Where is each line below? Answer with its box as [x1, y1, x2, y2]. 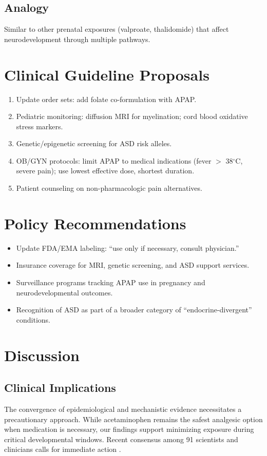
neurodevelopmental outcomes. [16, 287, 113, 298]
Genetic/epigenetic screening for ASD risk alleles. [16, 138, 172, 149]
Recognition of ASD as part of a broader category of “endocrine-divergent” [16, 304, 252, 315]
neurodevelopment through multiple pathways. [4, 33, 150, 44]
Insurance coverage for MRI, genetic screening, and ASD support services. [16, 260, 250, 270]
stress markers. [16, 121, 63, 131]
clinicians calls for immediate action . [4, 444, 121, 454]
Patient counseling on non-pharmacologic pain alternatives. [16, 183, 202, 193]
